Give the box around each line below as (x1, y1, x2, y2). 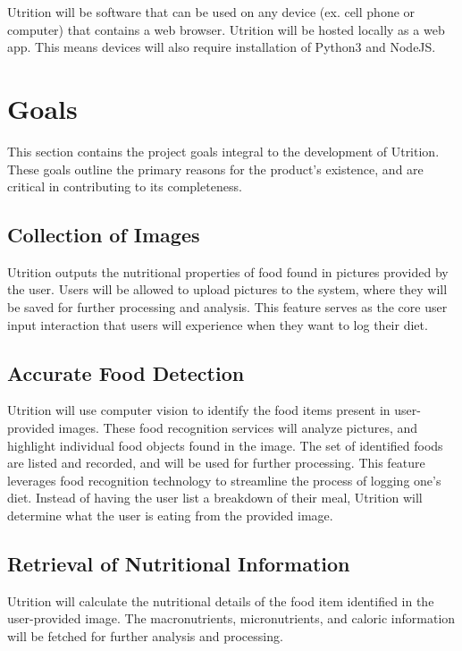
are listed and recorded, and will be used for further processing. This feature (7, 453, 425, 472)
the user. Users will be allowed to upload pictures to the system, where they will (7, 280, 448, 299)
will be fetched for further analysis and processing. (7, 627, 283, 646)
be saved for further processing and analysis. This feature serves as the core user (7, 298, 448, 317)
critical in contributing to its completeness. (7, 177, 242, 196)
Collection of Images (7, 221, 200, 249)
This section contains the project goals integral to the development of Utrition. (7, 141, 440, 160)
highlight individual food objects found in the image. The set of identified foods (7, 435, 443, 454)
